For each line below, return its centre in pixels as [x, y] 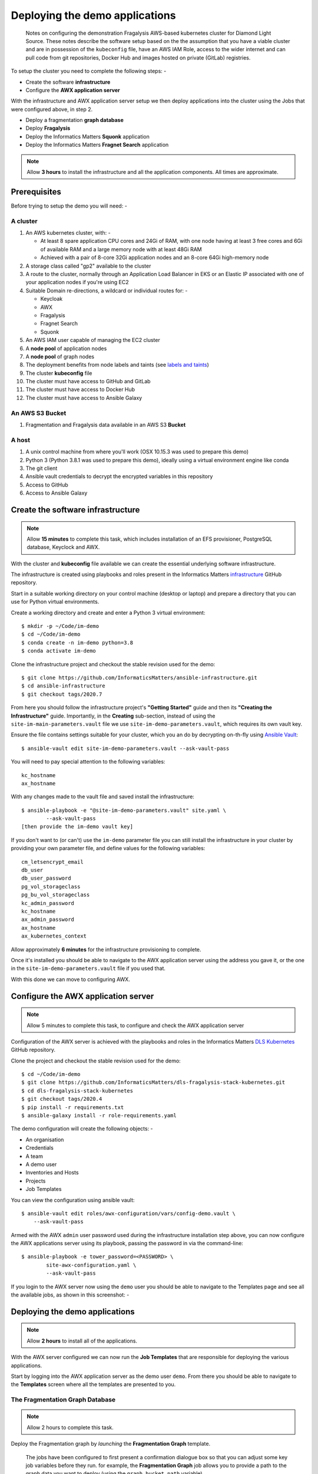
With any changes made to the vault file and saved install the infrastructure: [102, 797]
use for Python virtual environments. [55, 602]
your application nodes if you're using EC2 [77, 282]
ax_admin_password [48, 919]
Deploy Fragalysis [48, 128]
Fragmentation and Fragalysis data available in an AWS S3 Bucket [106, 425]
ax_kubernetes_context [54, 936]
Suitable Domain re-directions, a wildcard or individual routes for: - [107, 290]
